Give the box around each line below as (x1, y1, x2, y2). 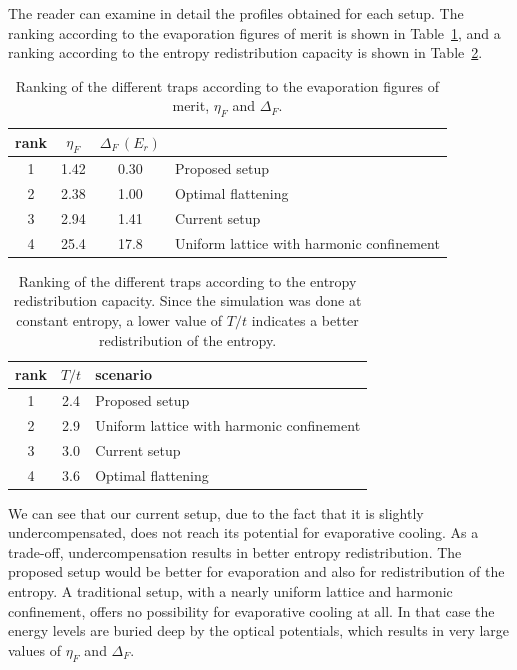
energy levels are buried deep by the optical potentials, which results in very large (8, 620, 510, 641)
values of (8, 639, 61, 660)
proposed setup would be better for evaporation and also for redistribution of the (8, 561, 505, 582)
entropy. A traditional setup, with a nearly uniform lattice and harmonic (8, 581, 453, 602)
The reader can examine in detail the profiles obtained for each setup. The (8, 3, 464, 23)
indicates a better (251, 310, 359, 331)
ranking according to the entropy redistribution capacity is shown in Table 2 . (8, 42, 483, 63)
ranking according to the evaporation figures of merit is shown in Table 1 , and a (8, 22, 501, 43)
